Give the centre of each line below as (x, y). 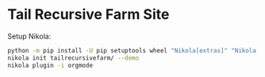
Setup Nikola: (29, 36)
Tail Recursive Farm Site (88, 15)
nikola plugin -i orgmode (50, 65)
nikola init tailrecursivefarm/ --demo (73, 58)
